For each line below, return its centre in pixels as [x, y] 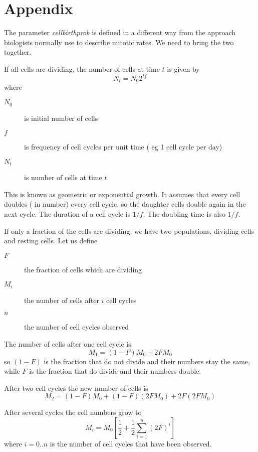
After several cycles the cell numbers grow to [73, 412]
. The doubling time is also [184, 213]
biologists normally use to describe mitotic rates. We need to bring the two [119, 42]
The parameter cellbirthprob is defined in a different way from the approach [120, 32]
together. [18, 52]
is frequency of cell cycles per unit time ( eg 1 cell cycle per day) [123, 147]
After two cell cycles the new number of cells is [76, 388]
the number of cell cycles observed [77, 327]
